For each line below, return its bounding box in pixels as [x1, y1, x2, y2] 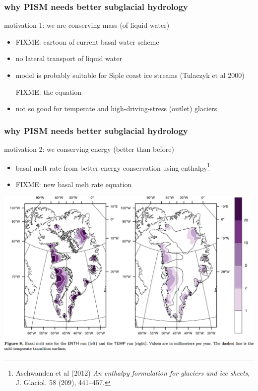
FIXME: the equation [15, 86, 82, 97]
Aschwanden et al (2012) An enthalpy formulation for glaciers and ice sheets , [15, 367, 250, 378]
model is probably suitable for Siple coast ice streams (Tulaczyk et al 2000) [15, 70, 245, 80]
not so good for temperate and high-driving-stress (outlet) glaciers [15, 103, 217, 114]
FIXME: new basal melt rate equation [15, 179, 132, 189]
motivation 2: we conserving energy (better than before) [4, 144, 174, 154]
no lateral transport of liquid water [15, 53, 122, 64]
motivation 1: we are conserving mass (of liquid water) [4, 20, 170, 30]
